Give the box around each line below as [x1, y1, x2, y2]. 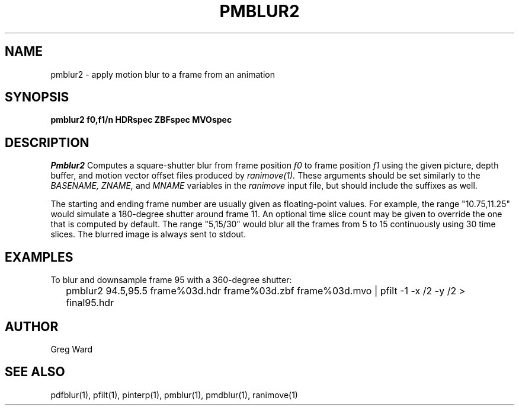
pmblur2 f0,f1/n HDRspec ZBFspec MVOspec [50, 115, 232, 125]
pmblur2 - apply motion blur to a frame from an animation [50, 69, 275, 80]
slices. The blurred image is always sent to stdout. [50, 229, 246, 240]
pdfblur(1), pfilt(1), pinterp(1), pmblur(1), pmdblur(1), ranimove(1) [50, 389, 298, 400]
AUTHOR [5, 319, 59, 334]
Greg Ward [50, 344, 93, 354]
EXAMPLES [5, 249, 73, 265]
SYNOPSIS [5, 90, 69, 105]
